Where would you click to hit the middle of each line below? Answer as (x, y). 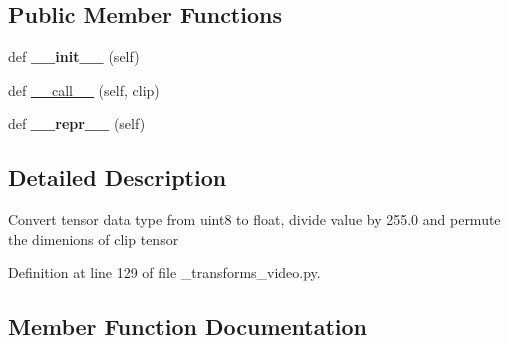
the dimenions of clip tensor (93, 238)
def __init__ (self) (74, 56)
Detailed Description (117, 177)
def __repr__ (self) (77, 123)
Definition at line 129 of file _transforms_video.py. (164, 272)
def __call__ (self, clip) (84, 89)
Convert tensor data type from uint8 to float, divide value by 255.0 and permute (254, 219)
